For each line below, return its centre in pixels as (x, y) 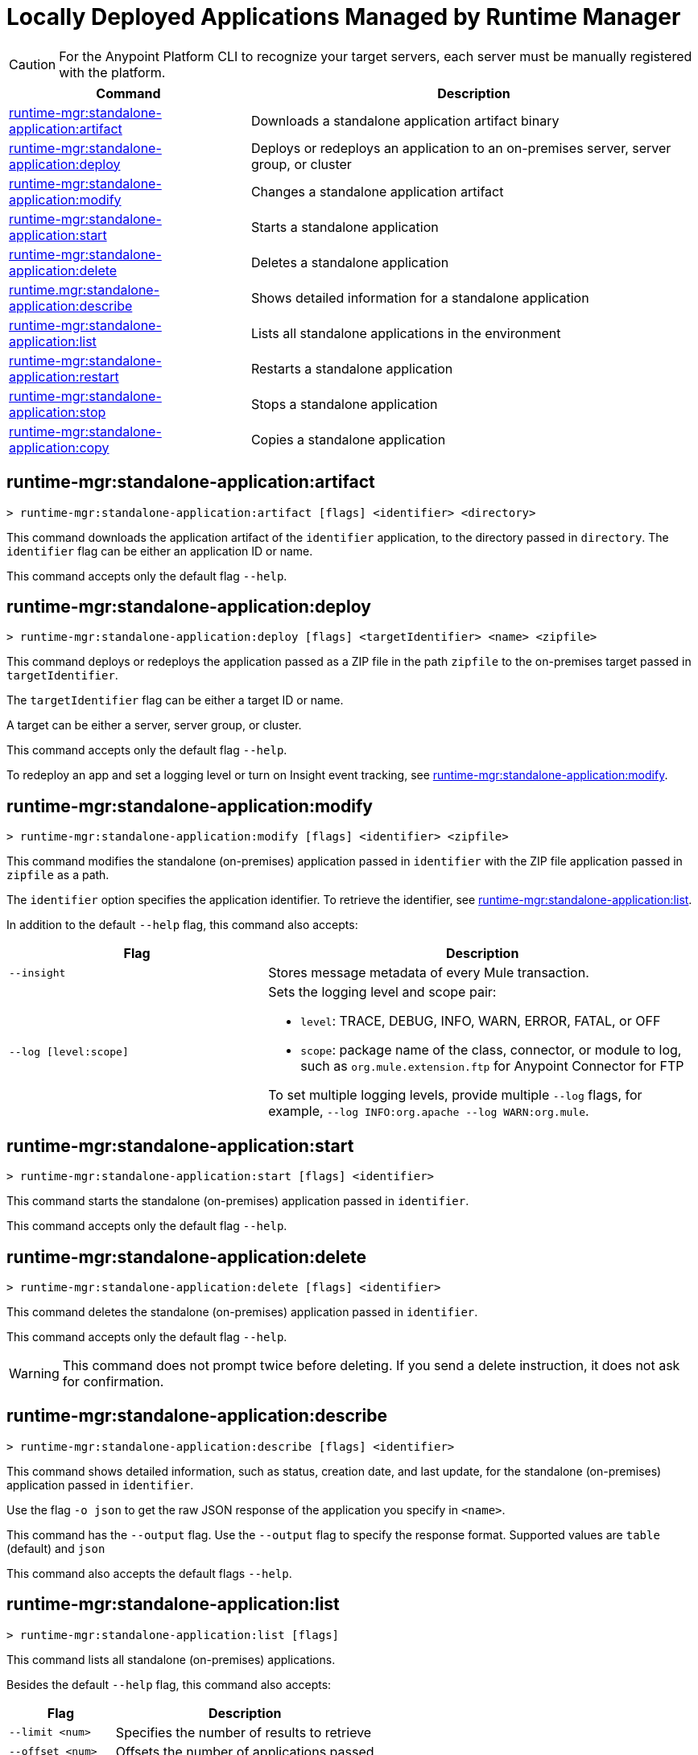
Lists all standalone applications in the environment (406, 333)
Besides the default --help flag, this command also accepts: (169, 1684)
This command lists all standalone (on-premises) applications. (171, 1659)
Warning (34, 1373)
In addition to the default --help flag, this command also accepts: (182, 925)
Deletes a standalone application (350, 262)
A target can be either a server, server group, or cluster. (154, 725)
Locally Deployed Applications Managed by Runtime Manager (344, 17)
